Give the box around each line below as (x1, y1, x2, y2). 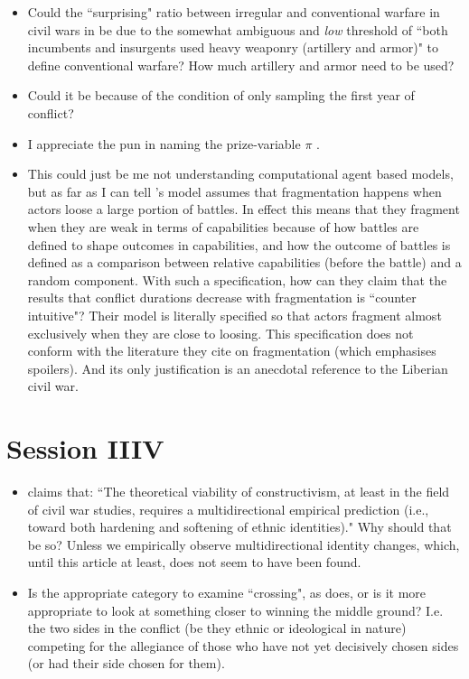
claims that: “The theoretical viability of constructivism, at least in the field (27, 482, 450, 500)
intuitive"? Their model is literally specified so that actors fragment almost (27, 305, 442, 324)
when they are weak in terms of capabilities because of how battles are (27, 217, 419, 236)
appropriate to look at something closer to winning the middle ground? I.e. (27, 600, 444, 619)
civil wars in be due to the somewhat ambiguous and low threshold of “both (27, 20, 448, 39)
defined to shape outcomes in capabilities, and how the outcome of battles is (27, 235, 451, 254)
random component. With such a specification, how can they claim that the (27, 270, 447, 289)
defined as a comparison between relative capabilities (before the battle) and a (27, 253, 462, 272)
